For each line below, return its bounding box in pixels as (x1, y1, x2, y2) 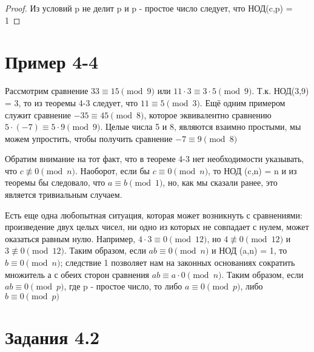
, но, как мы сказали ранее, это (162, 176, 278, 189)
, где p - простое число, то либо (64, 280, 182, 293)
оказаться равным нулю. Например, (5, 232, 136, 245)
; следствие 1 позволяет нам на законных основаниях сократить (60, 256, 295, 269)
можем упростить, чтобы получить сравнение (5, 132, 173, 144)
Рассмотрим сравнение (5, 84, 89, 97)
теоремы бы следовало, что (5, 176, 105, 189)
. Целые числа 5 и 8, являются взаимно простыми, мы (100, 120, 301, 133)
